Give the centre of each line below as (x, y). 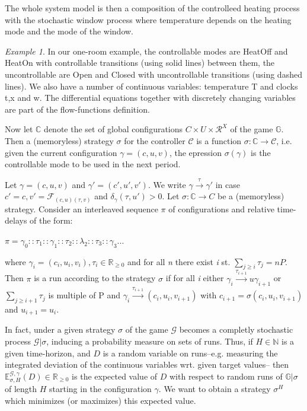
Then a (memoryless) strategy (59, 140)
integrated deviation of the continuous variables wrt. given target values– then (147, 364)
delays (16, 220)
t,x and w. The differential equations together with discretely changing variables (150, 98)
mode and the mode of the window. (69, 31)
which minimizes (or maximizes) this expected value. (100, 400)
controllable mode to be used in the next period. (93, 164)
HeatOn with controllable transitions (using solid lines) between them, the (140, 63)
